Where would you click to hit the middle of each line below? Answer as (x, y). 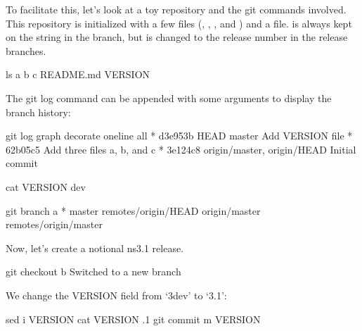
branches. (26, 50)
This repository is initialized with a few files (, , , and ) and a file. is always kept (179, 23)
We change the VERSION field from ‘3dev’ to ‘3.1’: (116, 295)
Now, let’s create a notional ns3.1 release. (95, 248)
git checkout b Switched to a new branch (93, 271)
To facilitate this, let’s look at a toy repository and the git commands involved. (176, 9)
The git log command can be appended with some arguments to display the (169, 98)
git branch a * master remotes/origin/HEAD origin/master (133, 210)
